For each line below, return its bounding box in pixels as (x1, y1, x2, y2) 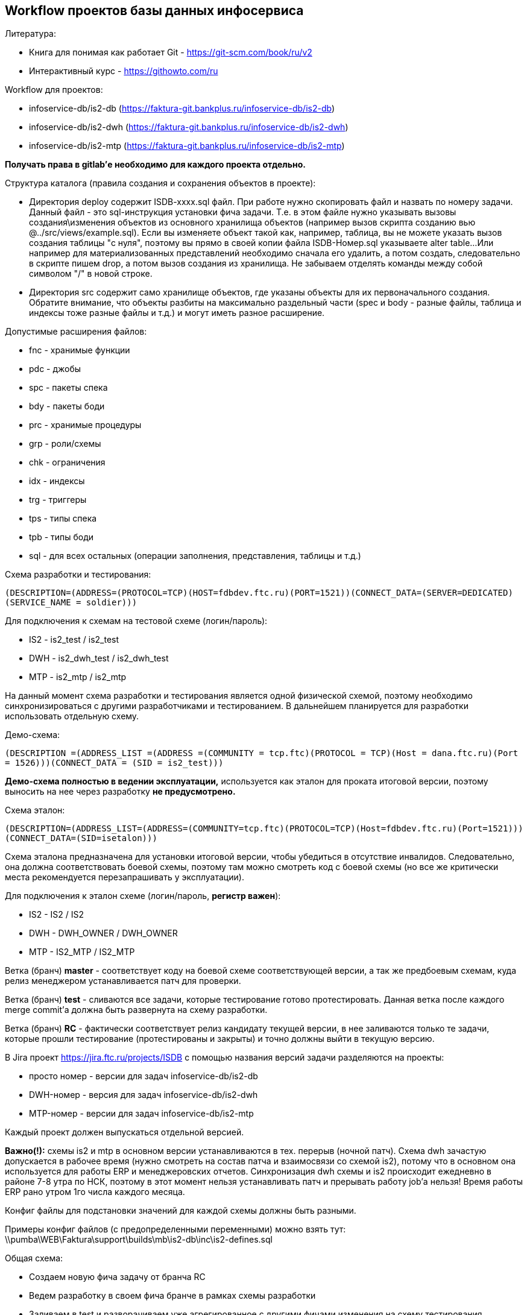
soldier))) (86, 598, 137, 608)
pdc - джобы (29, 364, 81, 374)
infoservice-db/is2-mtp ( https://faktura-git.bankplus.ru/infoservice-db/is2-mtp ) (29, 140, 345, 151)
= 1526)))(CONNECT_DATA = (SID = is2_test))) (5, 758, 224, 768)
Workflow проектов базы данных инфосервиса (5, 3, 304, 18)
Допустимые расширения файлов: (5, 326, 147, 337)
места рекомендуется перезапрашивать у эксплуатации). (5, 872, 244, 883)
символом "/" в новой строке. (29, 268, 153, 279)
